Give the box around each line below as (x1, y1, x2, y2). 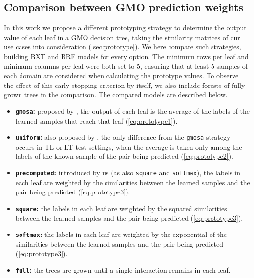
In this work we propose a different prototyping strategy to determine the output (4, 22, 247, 33)
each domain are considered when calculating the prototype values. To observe (4, 70, 239, 81)
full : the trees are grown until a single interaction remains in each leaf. (15, 264, 231, 275)
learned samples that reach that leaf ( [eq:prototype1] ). (15, 115, 178, 126)
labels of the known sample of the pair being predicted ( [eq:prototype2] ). (15, 151, 233, 161)
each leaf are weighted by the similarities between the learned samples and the (15, 177, 250, 187)
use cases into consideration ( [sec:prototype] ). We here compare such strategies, (4, 42, 241, 52)
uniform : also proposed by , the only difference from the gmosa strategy (15, 132, 231, 142)
